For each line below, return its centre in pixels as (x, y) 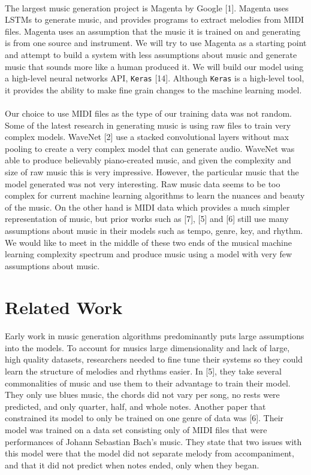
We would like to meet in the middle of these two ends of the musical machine (148, 242)
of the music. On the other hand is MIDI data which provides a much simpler (147, 207)
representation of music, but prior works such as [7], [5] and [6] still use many (147, 219)
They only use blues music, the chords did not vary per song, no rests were (142, 395)
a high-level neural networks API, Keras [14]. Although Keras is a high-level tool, (155, 78)
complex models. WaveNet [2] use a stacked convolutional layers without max (147, 137)
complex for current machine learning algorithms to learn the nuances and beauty (155, 195)
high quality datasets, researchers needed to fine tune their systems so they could (154, 359)
